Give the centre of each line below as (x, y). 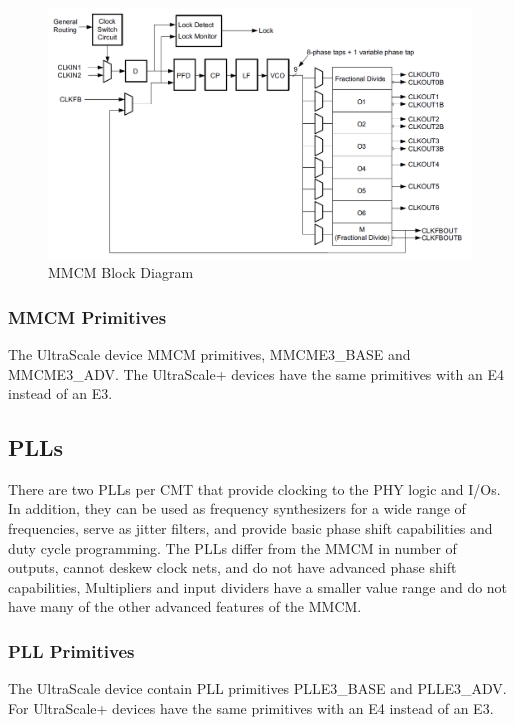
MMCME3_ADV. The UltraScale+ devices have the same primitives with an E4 (256, 373)
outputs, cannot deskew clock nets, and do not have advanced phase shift (232, 567)
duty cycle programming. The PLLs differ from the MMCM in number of (232, 547)
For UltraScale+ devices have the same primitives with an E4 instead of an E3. (251, 707)
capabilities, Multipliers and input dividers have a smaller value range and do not (258, 586)
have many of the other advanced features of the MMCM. (185, 606)
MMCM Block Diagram (121, 272)
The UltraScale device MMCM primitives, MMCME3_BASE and (209, 353)
